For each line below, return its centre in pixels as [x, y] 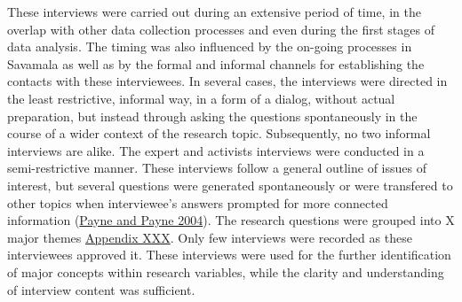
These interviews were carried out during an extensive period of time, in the [214, 12]
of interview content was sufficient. [101, 289]
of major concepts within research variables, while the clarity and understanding [226, 271]
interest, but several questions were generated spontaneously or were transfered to [230, 185]
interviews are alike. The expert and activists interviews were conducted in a [216, 150]
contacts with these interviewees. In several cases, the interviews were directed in [227, 81]
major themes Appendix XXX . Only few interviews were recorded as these [210, 237]
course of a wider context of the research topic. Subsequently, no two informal [219, 133]
